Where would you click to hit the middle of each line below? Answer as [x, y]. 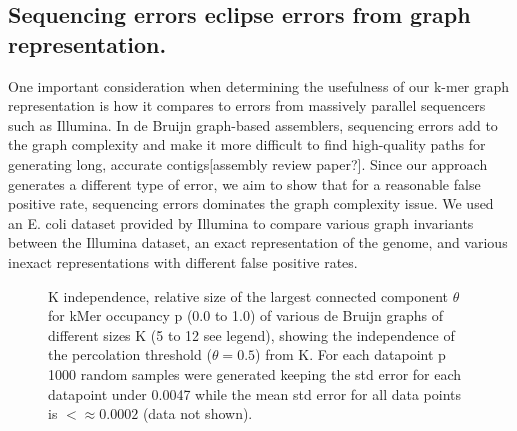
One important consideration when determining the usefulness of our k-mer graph [259, 85]
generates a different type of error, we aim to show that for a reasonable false [244, 183]
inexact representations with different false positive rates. [183, 261]
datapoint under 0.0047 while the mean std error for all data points [254, 393]
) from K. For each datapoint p [350, 354]
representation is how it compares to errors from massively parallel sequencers [247, 105]
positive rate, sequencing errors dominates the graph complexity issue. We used [251, 203]
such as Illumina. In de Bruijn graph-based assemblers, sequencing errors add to [253, 124]
